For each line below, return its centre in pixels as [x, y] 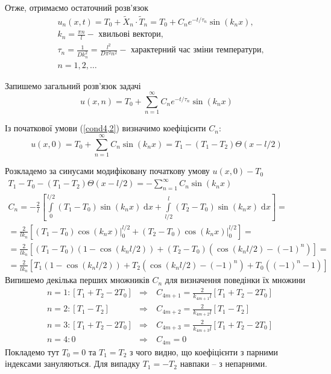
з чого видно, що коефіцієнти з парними [204, 351]
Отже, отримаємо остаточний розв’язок [77, 7]
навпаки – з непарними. [224, 363]
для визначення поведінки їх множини [235, 280]
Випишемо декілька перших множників [77, 280]
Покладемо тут [32, 351]
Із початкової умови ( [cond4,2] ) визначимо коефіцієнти [106, 128]
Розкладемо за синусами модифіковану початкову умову [107, 171]
